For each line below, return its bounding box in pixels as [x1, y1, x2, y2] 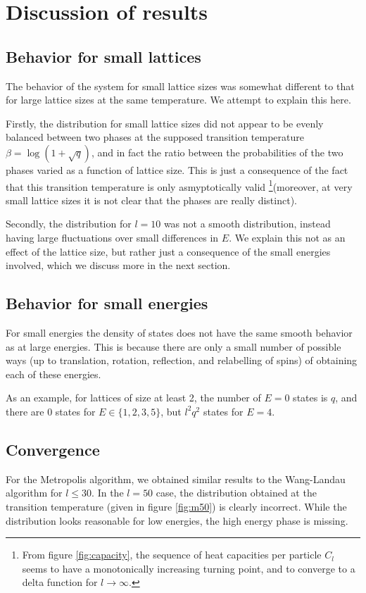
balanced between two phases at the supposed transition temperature [6, 130, 304, 144]
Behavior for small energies [6, 292, 208, 314]
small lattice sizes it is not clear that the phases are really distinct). [6, 192, 297, 207]
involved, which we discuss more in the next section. [6, 258, 231, 273]
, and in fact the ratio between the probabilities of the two [91, 144, 343, 159]
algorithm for [6, 485, 63, 500]
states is [293, 390, 328, 405]
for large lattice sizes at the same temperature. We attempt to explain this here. [6, 92, 351, 107]
